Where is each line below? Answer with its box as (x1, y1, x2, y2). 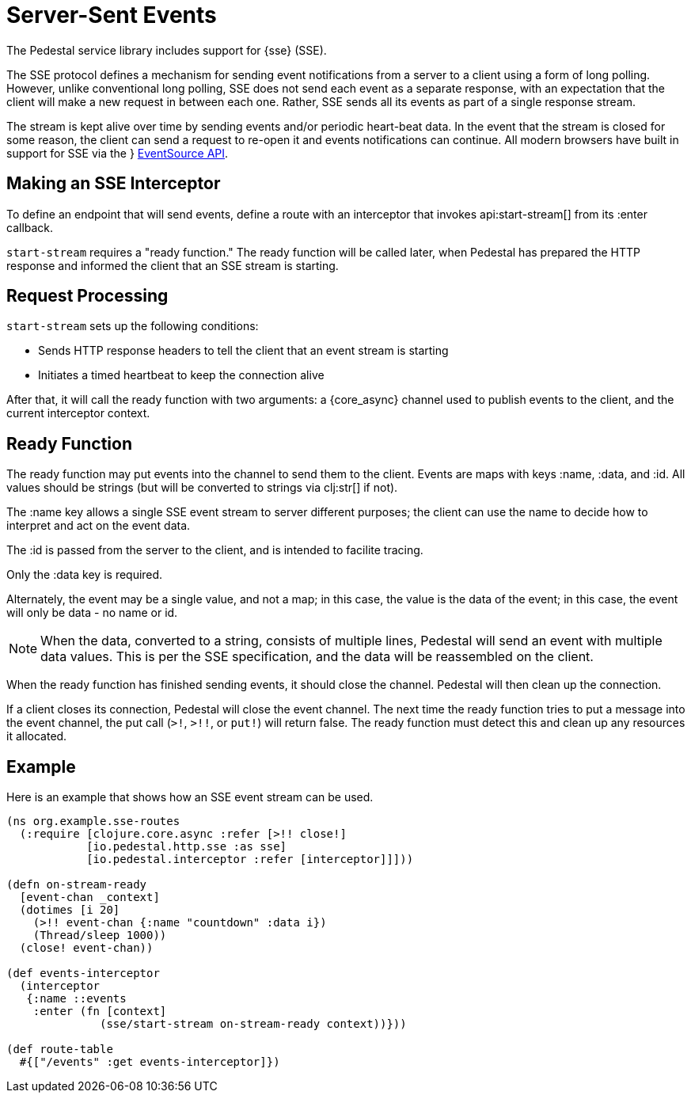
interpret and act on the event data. (6, 519, 191, 533)
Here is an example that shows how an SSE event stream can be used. (6, 790, 374, 804)
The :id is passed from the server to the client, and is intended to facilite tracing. (6, 543, 423, 557)
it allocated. (6, 729, 67, 743)
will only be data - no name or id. (6, 606, 178, 620)
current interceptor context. (6, 406, 150, 420)
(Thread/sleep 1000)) (32, 929, 167, 942)
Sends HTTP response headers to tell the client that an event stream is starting (38, 344, 449, 358)
